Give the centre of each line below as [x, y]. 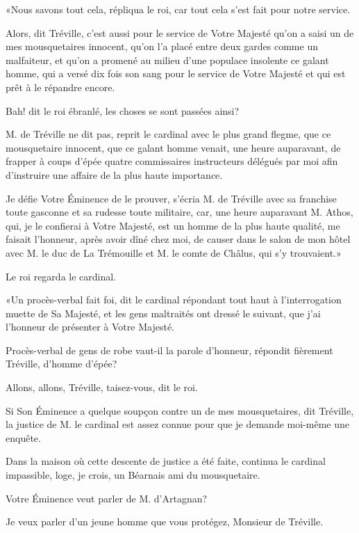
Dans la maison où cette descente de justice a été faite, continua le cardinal [166, 461]
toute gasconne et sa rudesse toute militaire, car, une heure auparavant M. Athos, [179, 212]
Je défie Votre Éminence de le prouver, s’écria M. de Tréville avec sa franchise [171, 198]
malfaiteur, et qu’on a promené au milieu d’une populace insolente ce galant [167, 59]
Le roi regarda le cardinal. [61, 276]
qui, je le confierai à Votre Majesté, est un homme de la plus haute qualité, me [173, 225]
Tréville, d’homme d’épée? [61, 364]
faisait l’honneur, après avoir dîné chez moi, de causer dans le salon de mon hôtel [178, 239]
